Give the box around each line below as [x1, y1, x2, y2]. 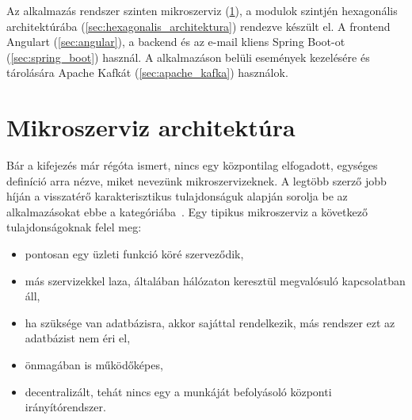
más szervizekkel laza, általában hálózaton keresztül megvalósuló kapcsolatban [25, 272, 406, 288]
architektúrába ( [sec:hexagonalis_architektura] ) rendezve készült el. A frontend [6, 17, 391, 34]
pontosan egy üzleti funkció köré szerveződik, [25, 246, 244, 262]
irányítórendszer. [25, 399, 106, 415]
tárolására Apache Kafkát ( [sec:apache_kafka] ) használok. [6, 64, 288, 81]
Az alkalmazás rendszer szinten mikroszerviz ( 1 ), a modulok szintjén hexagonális [6, 2, 398, 18]
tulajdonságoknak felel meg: [6, 219, 142, 235]
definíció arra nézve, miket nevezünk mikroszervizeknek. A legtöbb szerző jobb [6, 172, 387, 189]
